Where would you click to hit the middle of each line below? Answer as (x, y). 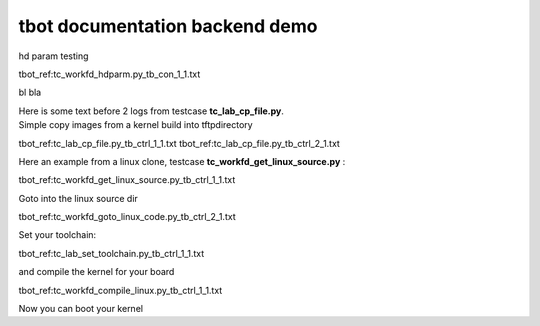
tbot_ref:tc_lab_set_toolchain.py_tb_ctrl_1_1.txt (111, 253)
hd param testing (53, 56)
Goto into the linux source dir (78, 198)
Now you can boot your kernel (81, 309)
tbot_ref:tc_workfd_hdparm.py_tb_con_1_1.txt (109, 74)
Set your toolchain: (57, 235)
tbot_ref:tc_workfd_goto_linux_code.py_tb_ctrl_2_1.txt (127, 217)
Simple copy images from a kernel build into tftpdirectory (136, 125)
